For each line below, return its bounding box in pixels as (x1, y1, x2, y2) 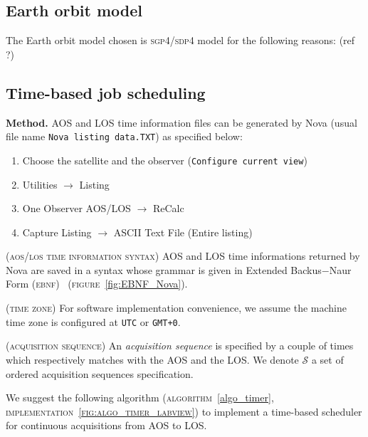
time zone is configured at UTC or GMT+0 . (6, 314, 181, 329)
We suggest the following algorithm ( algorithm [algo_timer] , (6, 390, 274, 405)
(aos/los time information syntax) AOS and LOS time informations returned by (6, 248, 360, 263)
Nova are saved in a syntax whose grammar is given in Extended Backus (6, 262, 322, 277)
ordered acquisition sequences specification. (6, 366, 194, 381)
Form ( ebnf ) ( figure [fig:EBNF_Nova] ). (6, 276, 188, 291)
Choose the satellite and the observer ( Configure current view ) (22, 152, 307, 167)
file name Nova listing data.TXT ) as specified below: (6, 129, 243, 144)
